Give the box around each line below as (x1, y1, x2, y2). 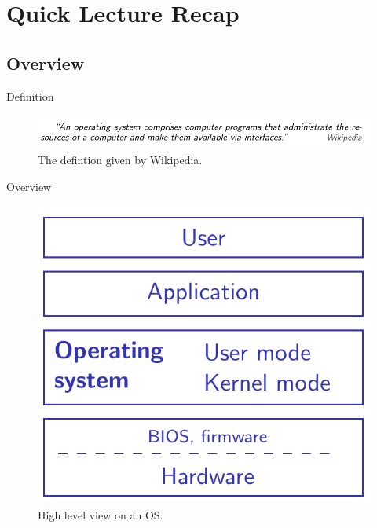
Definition (6, 87, 54, 104)
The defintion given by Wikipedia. (38, 152, 203, 168)
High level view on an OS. (38, 507, 163, 523)
